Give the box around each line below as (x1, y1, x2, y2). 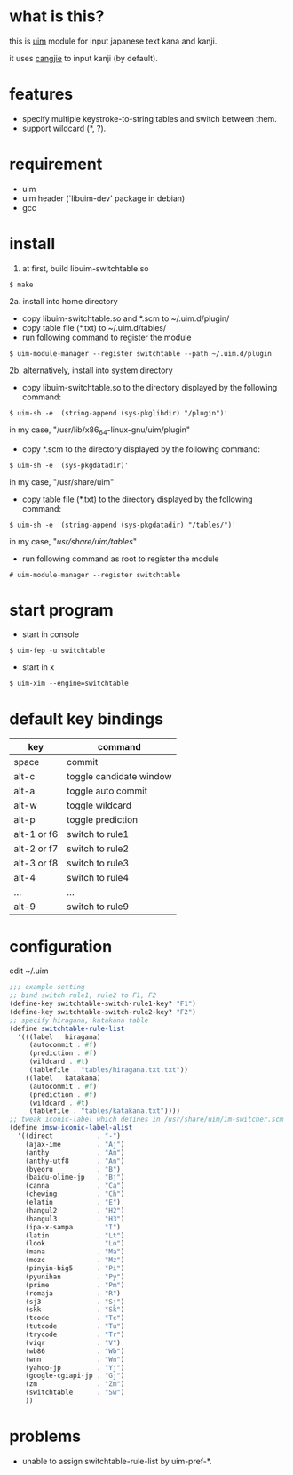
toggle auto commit (66, 785, 148, 797)
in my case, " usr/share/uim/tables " (9, 536, 138, 546)
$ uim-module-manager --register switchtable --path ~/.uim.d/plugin (9, 349, 273, 358)
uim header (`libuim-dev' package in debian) (21, 193, 186, 204)
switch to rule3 (66, 857, 130, 869)
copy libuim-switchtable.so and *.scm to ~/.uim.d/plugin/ (21, 313, 230, 324)
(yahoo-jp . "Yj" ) (25, 1363, 125, 1372)
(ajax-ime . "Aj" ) (25, 1140, 125, 1149)
